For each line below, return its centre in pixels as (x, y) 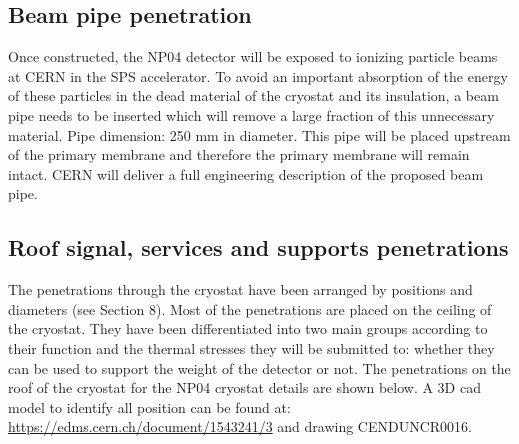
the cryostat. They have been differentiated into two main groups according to (248, 328)
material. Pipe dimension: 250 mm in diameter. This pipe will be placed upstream (259, 134)
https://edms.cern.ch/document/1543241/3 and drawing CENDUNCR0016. (240, 426)
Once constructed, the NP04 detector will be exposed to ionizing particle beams (253, 56)
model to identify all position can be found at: (149, 406)
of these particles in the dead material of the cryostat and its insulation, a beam (253, 95)
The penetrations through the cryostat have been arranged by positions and (240, 289)
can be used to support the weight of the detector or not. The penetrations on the (259, 367)
